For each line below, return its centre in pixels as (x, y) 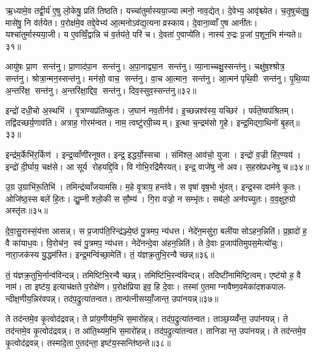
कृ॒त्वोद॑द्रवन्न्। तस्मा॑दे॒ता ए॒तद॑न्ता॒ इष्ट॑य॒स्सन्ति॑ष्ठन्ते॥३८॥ (88, 342)
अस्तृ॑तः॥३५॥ (27, 210)
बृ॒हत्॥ (290, 122)
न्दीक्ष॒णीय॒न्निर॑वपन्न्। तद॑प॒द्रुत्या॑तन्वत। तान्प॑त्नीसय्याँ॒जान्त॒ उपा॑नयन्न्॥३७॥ (112, 298)
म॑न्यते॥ (290, 34)
